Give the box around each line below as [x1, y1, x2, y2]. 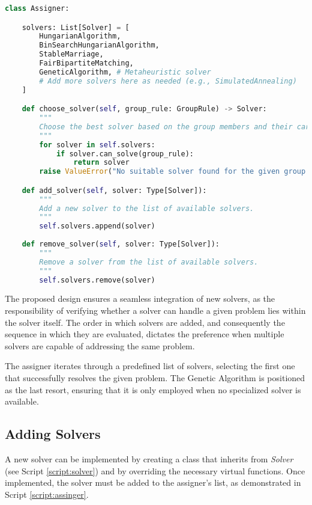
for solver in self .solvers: [39, 140, 155, 149]
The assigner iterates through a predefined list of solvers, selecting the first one [5, 360, 295, 372]
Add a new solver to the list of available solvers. [39, 204, 254, 213]
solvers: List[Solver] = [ [22, 23, 130, 32]
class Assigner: [5, 4, 70, 13]
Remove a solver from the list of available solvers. [39, 257, 259, 266]
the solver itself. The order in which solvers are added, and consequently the [5, 316, 285, 328]
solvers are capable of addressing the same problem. [5, 339, 195, 352]
